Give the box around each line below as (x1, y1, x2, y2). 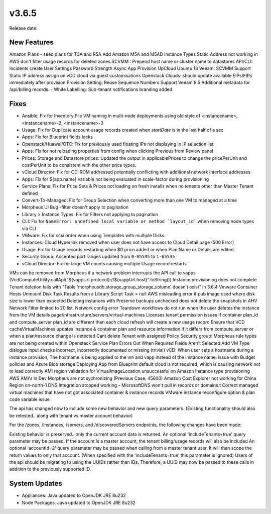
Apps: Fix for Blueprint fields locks (22, 134, 93, 140)
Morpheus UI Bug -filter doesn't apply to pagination (22, 204, 129, 211)
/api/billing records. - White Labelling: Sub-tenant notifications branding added (9, 86, 173, 92)
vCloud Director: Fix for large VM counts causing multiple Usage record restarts (22, 260, 187, 266)
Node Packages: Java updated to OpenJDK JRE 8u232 (22, 499, 135, 505)
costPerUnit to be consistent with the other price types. (22, 162, 137, 168)
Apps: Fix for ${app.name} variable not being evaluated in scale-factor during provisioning (22, 176, 209, 182)
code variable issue (9, 396, 50, 402)
